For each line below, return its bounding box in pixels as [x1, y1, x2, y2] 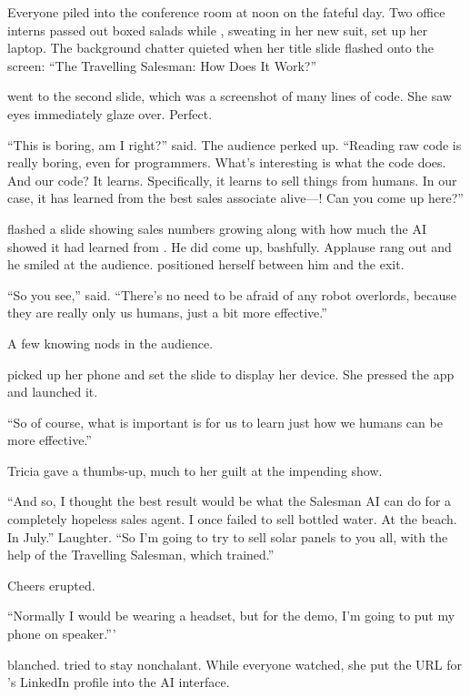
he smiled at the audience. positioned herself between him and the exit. [7, 255, 405, 274]
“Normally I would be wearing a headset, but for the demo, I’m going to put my [7, 606, 455, 625]
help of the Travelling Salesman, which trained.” [7, 545, 275, 564]
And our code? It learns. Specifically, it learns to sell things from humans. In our [7, 170, 457, 189]
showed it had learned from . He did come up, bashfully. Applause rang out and [7, 237, 452, 256]
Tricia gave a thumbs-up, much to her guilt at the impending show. [7, 460, 383, 480]
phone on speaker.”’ [7, 624, 116, 643]
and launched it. [7, 382, 98, 401]
